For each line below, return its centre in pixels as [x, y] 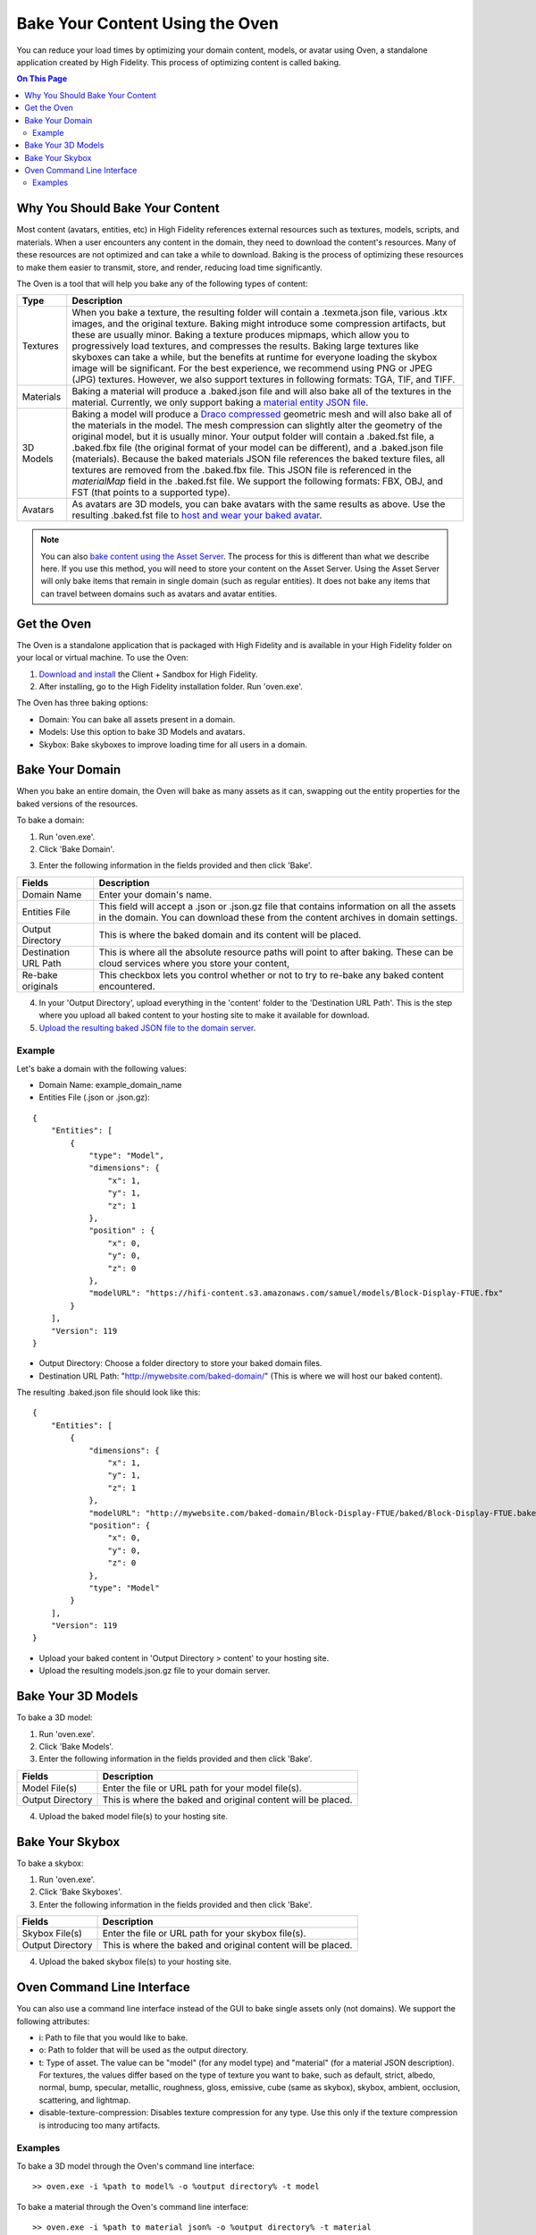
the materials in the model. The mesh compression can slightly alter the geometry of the [257, 426]
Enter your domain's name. [155, 894]
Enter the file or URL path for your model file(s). [202, 1788]
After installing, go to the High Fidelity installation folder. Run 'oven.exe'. [171, 686]
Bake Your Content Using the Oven [147, 23]
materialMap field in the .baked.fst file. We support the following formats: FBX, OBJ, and [258, 481]
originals [40, 986]
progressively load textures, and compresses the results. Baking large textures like [245, 346]
